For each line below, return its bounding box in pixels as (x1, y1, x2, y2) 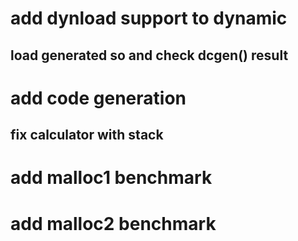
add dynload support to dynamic (10, 7, 288, 30)
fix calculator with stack (10, 127, 164, 144)
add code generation (10, 87, 187, 109)
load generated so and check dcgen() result (10, 47, 289, 64)
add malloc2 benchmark (10, 212, 217, 235)
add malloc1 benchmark (10, 167, 213, 189)
